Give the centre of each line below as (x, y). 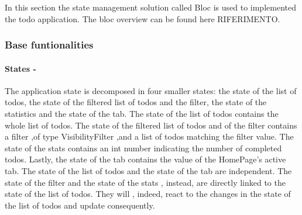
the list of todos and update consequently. (80, 205)
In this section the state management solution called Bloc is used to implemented (150, 7)
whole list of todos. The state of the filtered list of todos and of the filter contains (151, 125)
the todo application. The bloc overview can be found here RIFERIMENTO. (143, 18)
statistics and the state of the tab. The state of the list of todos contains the (142, 114)
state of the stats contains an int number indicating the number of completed (143, 148)
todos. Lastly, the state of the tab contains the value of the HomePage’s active (145, 159)
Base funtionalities (49, 45)
